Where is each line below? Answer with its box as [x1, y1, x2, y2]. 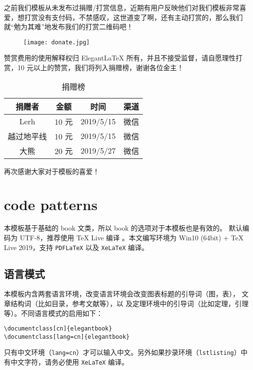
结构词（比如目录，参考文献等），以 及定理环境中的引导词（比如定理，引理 [10, 298, 249, 308]
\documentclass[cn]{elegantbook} [4, 325, 112, 332]
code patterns [4, 195, 97, 214]
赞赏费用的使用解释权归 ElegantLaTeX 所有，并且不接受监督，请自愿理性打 [4, 53, 243, 63]
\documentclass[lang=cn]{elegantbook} [4, 333, 130, 340]
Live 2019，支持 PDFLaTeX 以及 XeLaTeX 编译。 [4, 242, 149, 252]
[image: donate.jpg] [23, 39, 90, 46]
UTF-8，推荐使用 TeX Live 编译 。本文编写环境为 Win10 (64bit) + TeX [19, 232, 244, 242]
